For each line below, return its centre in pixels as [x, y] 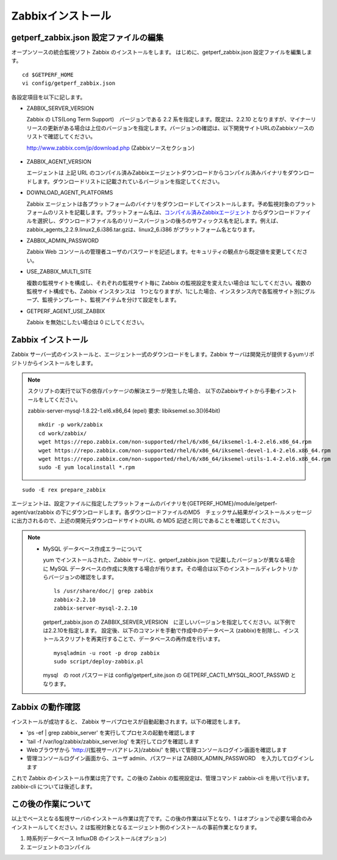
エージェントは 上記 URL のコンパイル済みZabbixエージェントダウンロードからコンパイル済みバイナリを [157, 173]
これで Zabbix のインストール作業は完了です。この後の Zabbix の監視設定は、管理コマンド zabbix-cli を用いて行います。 [162, 778]
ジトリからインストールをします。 [54, 363]
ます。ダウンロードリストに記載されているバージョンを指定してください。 [130, 181]
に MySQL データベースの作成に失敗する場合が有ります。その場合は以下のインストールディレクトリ [168, 568]
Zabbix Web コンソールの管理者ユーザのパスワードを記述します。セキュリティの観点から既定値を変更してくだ [165, 252]
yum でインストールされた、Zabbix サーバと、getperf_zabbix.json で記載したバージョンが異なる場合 [169, 560]
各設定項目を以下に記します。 [48, 97]
